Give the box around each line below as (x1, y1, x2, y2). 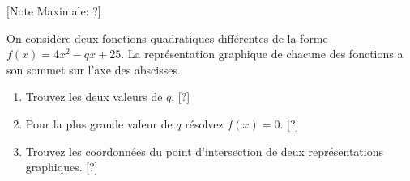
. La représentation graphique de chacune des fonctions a (121, 45, 404, 62)
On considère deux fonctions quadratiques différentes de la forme (6, 29, 328, 46)
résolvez (185, 115, 224, 132)
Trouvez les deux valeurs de (25, 88, 163, 105)
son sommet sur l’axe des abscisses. (6, 61, 181, 78)
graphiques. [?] (25, 158, 98, 175)
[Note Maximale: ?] (6, 2, 101, 19)
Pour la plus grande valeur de (25, 115, 173, 132)
